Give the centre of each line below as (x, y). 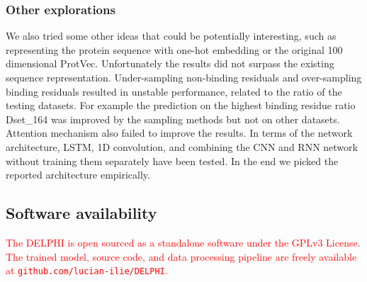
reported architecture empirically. (78, 175)
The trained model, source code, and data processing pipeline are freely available (181, 256)
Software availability (81, 213)
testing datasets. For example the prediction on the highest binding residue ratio (181, 105)
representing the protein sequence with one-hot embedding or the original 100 (174, 49)
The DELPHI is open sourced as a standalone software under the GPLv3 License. (183, 242)
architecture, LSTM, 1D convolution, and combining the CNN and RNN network (182, 146)
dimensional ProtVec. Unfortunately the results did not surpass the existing (170, 63)
